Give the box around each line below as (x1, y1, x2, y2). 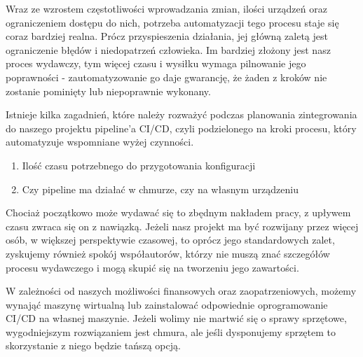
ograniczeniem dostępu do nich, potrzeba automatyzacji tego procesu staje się (6, 15, 339, 29)
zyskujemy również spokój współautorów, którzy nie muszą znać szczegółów (6, 246, 330, 260)
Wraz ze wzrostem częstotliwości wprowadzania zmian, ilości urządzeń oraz (6, 1, 327, 15)
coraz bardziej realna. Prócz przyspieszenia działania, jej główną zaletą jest (6, 29, 328, 43)
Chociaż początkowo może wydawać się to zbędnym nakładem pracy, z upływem (6, 205, 351, 220)
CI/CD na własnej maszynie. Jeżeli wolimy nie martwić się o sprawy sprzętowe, (6, 311, 347, 325)
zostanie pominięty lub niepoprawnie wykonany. (6, 83, 211, 98)
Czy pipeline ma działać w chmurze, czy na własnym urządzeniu (22, 181, 299, 196)
